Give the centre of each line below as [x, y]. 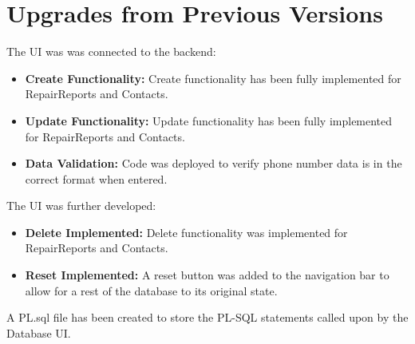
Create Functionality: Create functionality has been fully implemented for [213, 78]
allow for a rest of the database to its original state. [151, 290]
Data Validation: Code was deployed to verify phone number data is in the [213, 163]
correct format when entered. [96, 178]
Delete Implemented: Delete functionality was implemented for [186, 232]
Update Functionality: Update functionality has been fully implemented [209, 120]
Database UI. [39, 332]
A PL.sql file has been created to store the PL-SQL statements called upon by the [207, 317]
